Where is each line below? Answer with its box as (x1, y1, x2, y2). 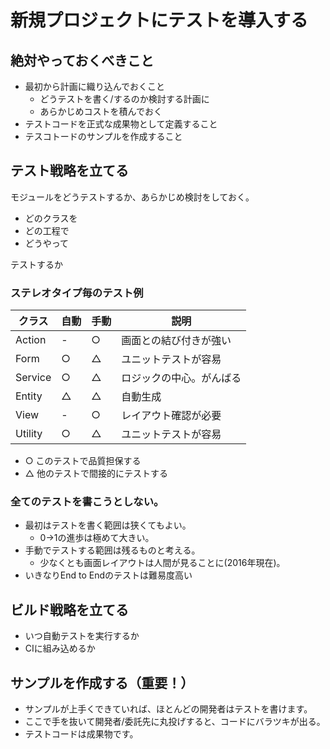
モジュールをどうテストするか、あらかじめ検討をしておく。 (10, 191, 255, 203)
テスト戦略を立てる (10, 162, 129, 180)
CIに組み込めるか (24, 642, 96, 655)
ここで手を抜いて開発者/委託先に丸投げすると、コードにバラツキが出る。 (24, 716, 326, 728)
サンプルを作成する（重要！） (10, 674, 195, 691)
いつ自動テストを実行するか (24, 630, 140, 642)
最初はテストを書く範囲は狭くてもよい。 (24, 519, 192, 531)
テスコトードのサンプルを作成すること (24, 131, 183, 142)
